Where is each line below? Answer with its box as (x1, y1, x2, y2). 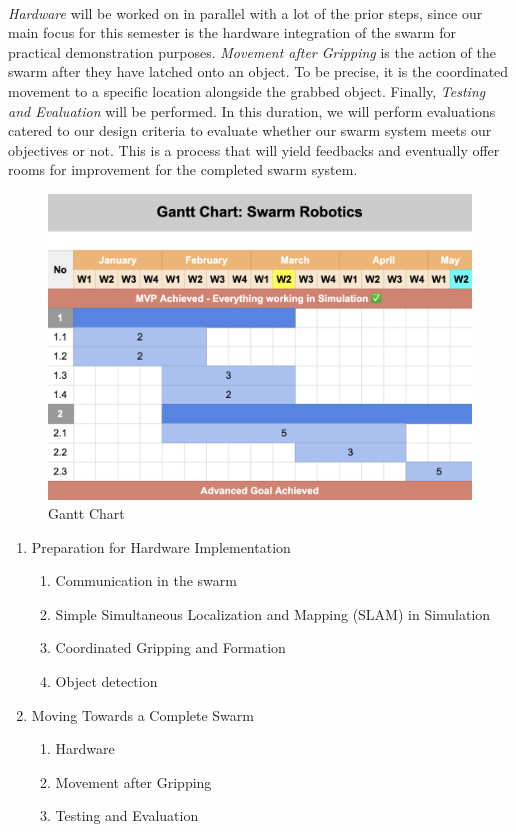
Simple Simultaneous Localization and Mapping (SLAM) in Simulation (55, 603, 491, 624)
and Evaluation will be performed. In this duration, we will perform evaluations (8, 100, 496, 121)
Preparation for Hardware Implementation (31, 536, 291, 557)
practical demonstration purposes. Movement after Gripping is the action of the (8, 41, 496, 62)
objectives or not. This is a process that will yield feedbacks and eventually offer (8, 139, 500, 160)
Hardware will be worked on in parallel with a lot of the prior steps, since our (8, 2, 483, 23)
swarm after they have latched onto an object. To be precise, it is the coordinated (8, 61, 509, 82)
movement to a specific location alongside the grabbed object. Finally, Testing (8, 80, 486, 101)
